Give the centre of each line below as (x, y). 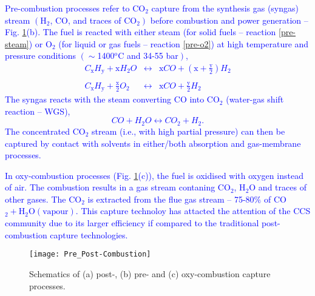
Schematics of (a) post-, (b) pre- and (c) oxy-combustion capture (150, 273)
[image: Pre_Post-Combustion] (90, 254)
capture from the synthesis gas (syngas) (225, 8)
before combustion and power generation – (229, 20)
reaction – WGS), (38, 111)
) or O (40, 43)
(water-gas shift (255, 99)
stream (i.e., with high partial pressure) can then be (188, 131)
